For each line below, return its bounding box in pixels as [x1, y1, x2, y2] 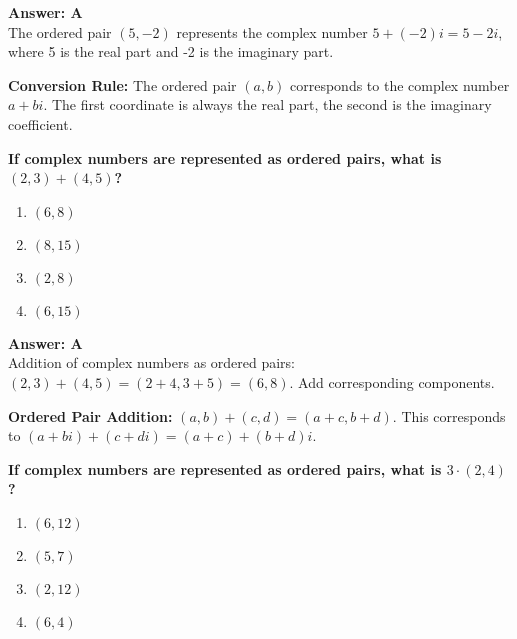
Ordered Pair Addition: [8, 405, 173, 426]
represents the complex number [176, 21, 368, 42]
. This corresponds [392, 405, 506, 426]
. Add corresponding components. [289, 371, 495, 392]
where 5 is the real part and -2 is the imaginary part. [8, 41, 334, 62]
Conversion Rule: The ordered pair [8, 74, 237, 95]
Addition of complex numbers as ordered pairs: [8, 352, 296, 373]
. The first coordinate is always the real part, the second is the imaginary [43, 94, 492, 115]
